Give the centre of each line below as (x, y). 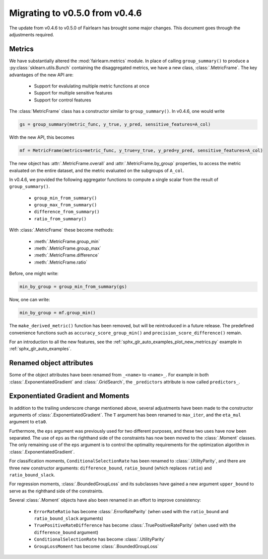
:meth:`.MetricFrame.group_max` (67, 248)
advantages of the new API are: (41, 75)
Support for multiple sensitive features (73, 93)
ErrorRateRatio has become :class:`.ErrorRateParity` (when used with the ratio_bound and (131, 511)
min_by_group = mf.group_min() (58, 313)
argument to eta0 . (28, 422)
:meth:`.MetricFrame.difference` (67, 255)
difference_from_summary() (67, 212)
